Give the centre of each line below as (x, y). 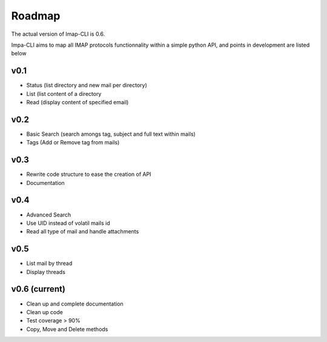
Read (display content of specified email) (78, 102)
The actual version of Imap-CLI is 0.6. (58, 34)
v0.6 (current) (38, 289)
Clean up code (45, 312)
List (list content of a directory (64, 93)
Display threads (46, 272)
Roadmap (36, 16)
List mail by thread (49, 263)
